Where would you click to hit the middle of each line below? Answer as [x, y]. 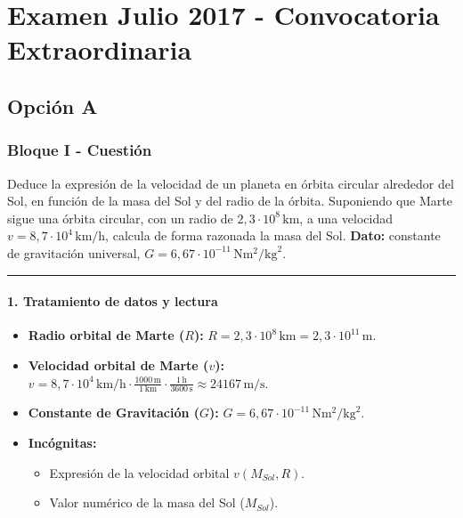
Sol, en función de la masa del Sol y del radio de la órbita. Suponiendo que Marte [230, 201]
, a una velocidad [346, 218]
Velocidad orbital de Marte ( [118, 364]
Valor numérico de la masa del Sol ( [147, 502]
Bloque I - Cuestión [80, 150]
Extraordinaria [100, 49]
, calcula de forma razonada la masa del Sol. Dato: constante [273, 235]
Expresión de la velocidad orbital [139, 472]
